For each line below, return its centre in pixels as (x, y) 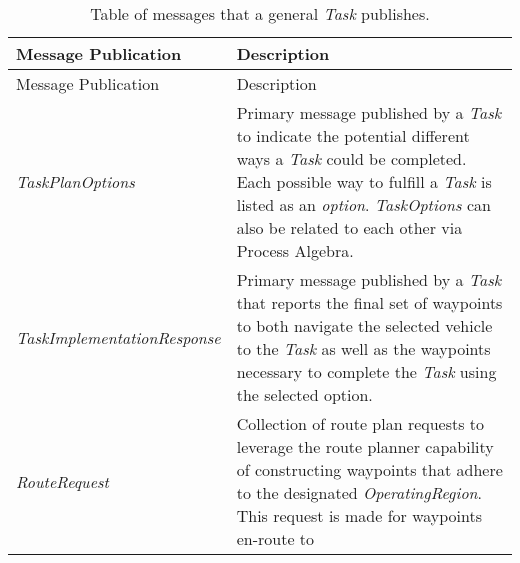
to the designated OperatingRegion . (359, 492)
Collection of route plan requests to (360, 423)
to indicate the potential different (353, 135)
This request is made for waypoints (359, 515)
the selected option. (304, 394)
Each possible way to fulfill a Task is (364, 181)
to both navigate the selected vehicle (364, 325)
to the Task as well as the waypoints (363, 348)
